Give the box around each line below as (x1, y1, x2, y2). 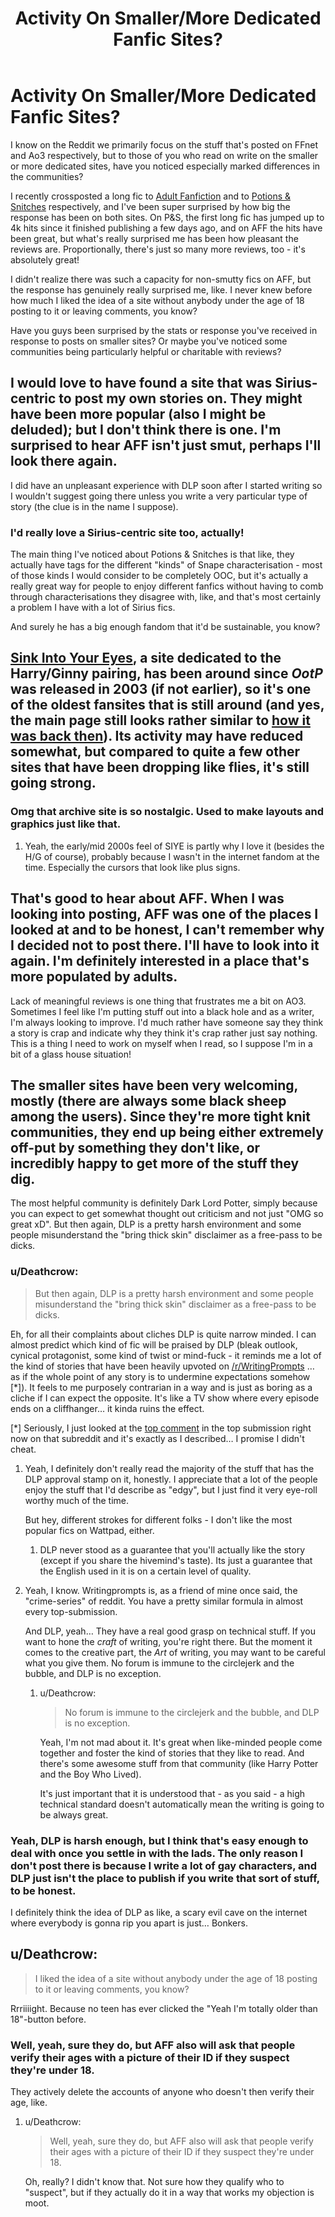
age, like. (10, 2097, 48, 2109)
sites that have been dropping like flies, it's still (10, 759, 310, 776)
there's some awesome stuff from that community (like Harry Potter (39, 1757, 319, 1769)
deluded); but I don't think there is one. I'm (10, 422, 282, 439)
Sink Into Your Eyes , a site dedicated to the (10, 650, 282, 667)
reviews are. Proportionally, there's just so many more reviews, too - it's (10, 243, 306, 255)
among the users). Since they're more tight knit (10, 1108, 311, 1125)
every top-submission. (24, 1605, 118, 1617)
